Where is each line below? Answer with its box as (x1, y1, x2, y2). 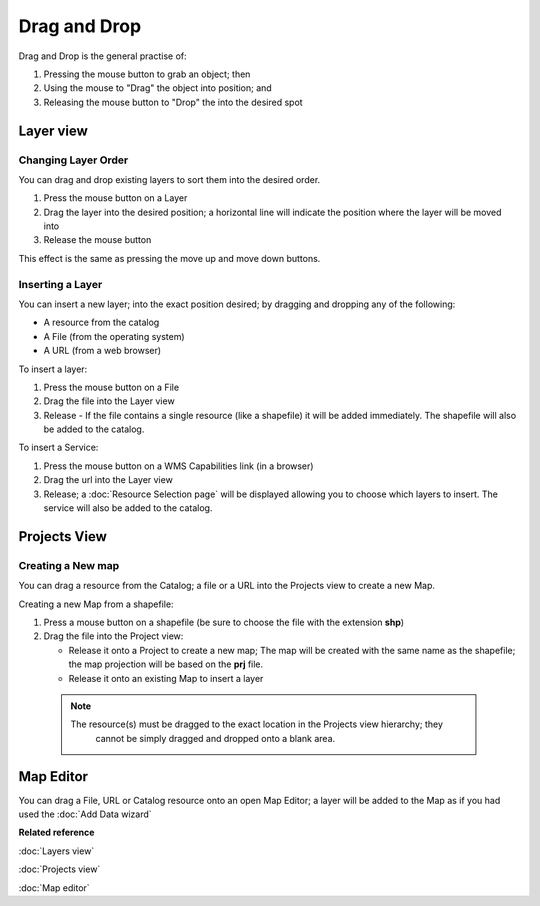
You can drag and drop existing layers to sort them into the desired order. (18, 173, 321, 185)
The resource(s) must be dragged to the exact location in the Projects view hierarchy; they (70, 718, 444, 730)
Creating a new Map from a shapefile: (18, 598, 174, 610)
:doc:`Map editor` (18, 881, 90, 894)
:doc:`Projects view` (18, 863, 101, 875)
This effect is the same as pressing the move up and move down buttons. (18, 252, 321, 264)
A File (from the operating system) (43, 330, 185, 342)
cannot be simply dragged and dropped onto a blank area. (95, 732, 336, 744)
